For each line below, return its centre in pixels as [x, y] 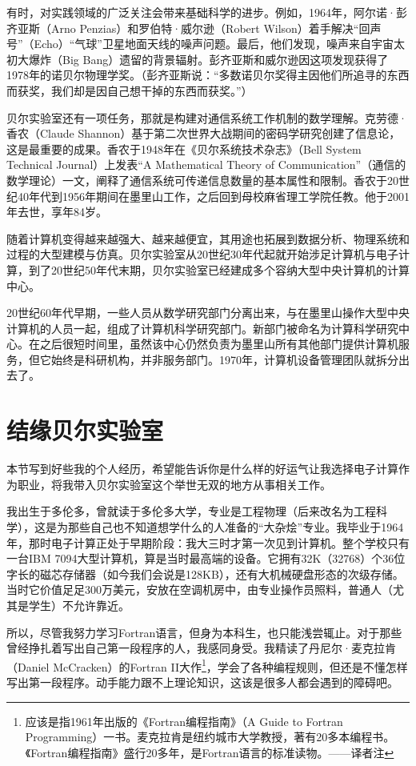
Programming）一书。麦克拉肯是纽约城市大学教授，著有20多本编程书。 [210, 737]
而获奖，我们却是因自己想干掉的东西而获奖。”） [130, 90]
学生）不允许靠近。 [79, 605]
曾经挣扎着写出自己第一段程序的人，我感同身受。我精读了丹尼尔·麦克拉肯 [201, 648]
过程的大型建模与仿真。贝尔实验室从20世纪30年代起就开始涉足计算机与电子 [202, 254]
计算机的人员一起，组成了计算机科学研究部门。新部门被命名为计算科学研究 [202, 328]
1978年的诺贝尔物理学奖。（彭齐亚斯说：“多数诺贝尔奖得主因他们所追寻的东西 [208, 75]
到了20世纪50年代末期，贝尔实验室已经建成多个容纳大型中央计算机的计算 [219, 269]
